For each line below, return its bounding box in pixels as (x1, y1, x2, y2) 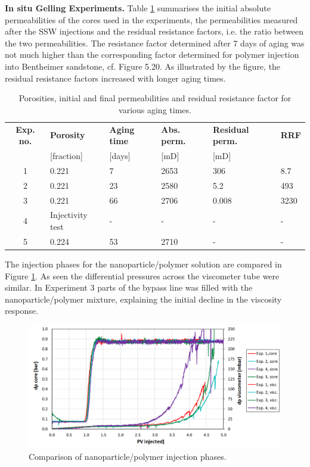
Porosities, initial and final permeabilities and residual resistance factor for (18, 92, 292, 104)
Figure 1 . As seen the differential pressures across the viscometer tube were (5, 269, 280, 282)
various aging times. (119, 103, 191, 116)
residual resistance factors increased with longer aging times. (5, 71, 226, 84)
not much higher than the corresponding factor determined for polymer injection (5, 48, 299, 61)
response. (5, 304, 38, 317)
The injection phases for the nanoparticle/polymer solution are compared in (5, 257, 282, 270)
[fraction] (50, 150, 83, 162)
